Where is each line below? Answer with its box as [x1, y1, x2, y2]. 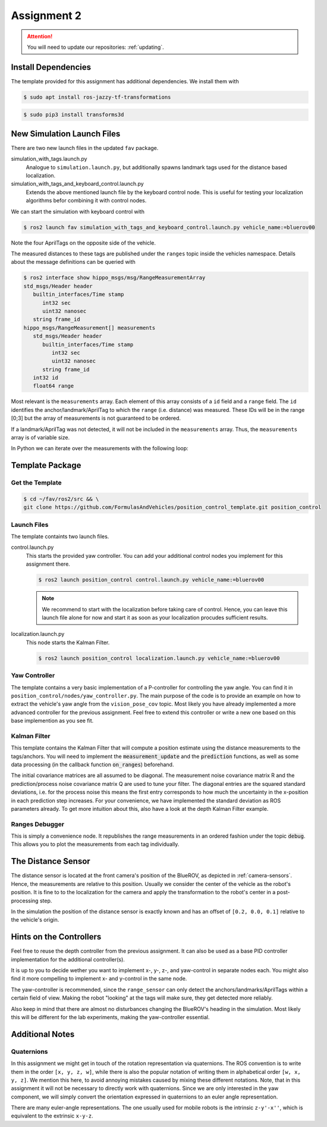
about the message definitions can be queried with [11, 258, 136, 266]
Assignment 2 [11, 9, 81, 22]
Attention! [27, 33, 53, 40]
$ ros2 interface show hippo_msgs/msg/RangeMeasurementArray [23, 274, 206, 281]
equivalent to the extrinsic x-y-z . [11, 1112, 93, 1119]
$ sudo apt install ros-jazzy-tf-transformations [23, 93, 171, 101]
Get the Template [11, 479, 62, 487]
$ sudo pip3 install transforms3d [23, 111, 124, 118]
